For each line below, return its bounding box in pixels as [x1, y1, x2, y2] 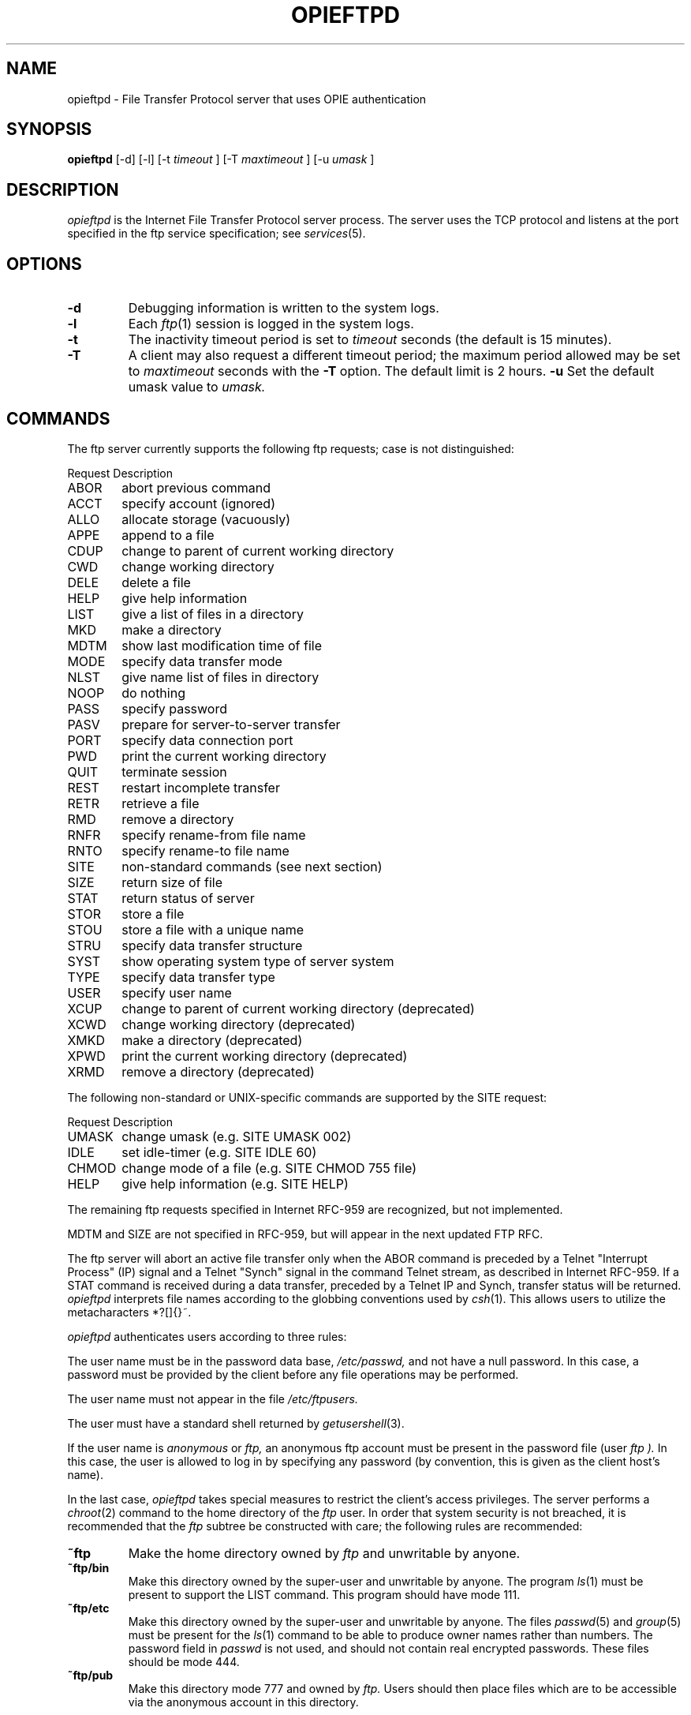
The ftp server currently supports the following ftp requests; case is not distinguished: [67, 441, 514, 455]
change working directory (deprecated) [121, 1016, 356, 1032]
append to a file [121, 526, 215, 543]
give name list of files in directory [121, 668, 319, 685]
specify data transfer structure [121, 937, 303, 953]
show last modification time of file [121, 637, 323, 653]
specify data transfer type [121, 968, 275, 985]
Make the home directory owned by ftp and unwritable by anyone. [128, 1545, 521, 1561]
